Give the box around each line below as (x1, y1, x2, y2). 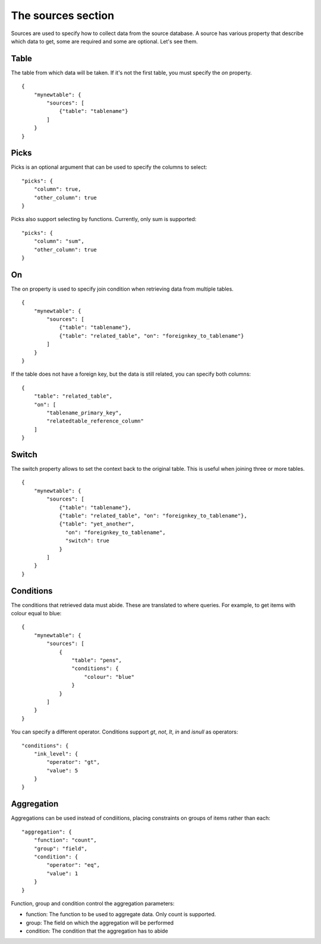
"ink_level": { (33, 750, 78, 757)
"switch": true (65, 537, 110, 544)
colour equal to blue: (11, 610, 62, 617)
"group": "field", (33, 845, 88, 852)
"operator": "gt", (46, 759, 100, 766)
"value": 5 (46, 767, 78, 774)
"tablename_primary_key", (46, 409, 122, 416)
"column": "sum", (33, 238, 84, 245)
